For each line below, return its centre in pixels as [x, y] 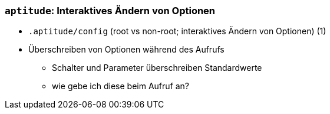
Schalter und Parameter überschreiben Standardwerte [157, 68]
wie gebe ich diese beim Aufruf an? [121, 86]
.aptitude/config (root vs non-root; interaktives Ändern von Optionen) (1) [177, 31]
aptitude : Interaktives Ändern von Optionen [110, 11]
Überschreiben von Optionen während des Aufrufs [126, 50]
